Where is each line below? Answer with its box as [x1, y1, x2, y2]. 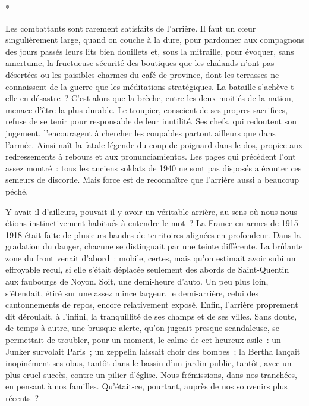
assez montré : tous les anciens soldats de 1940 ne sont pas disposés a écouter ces [5, 161, 302, 174]
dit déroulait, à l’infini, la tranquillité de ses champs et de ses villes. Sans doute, [5, 310, 297, 322]
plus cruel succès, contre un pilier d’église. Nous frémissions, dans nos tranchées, [5, 368, 298, 380]
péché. [5, 185, 29, 197]
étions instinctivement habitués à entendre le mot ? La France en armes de [5, 217, 279, 229]
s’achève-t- [258, 80, 297, 92]
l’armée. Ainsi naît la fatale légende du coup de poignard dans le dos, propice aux [5, 138, 303, 151]
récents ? [5, 392, 39, 404]
